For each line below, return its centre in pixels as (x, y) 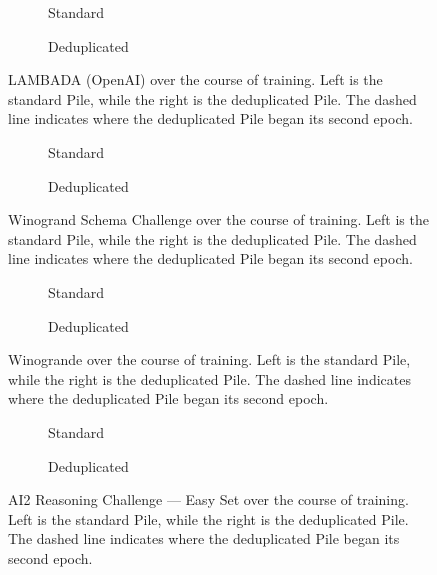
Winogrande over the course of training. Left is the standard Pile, (209, 359)
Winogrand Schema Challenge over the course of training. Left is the (218, 219)
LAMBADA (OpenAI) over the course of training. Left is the (195, 79)
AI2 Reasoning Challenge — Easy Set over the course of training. (208, 499)
